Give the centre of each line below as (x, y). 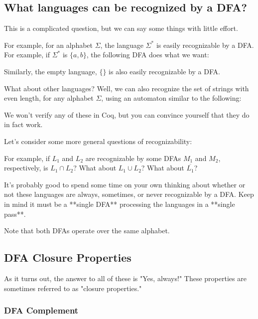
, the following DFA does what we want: (148, 55)
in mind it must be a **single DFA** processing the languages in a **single (120, 204)
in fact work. (23, 124)
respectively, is (26, 168)
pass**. (15, 214)
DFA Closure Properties (68, 257)
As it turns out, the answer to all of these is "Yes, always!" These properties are (125, 278)
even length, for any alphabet (49, 98)
